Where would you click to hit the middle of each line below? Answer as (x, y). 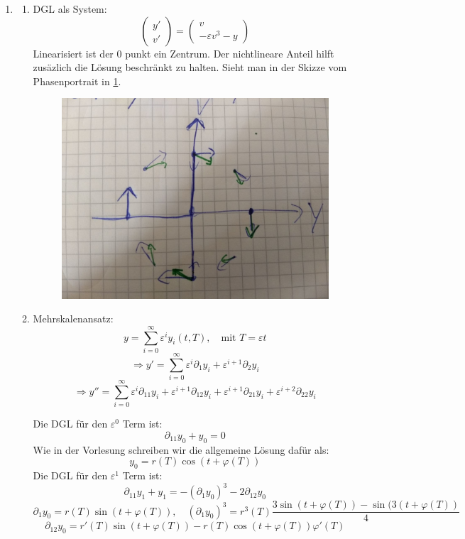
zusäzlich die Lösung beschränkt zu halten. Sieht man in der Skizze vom (190, 67)
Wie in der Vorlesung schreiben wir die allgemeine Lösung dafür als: (181, 449)
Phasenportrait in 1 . (77, 81)
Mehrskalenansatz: (73, 318)
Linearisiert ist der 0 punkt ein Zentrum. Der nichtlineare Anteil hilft (184, 53)
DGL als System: (70, 9)
